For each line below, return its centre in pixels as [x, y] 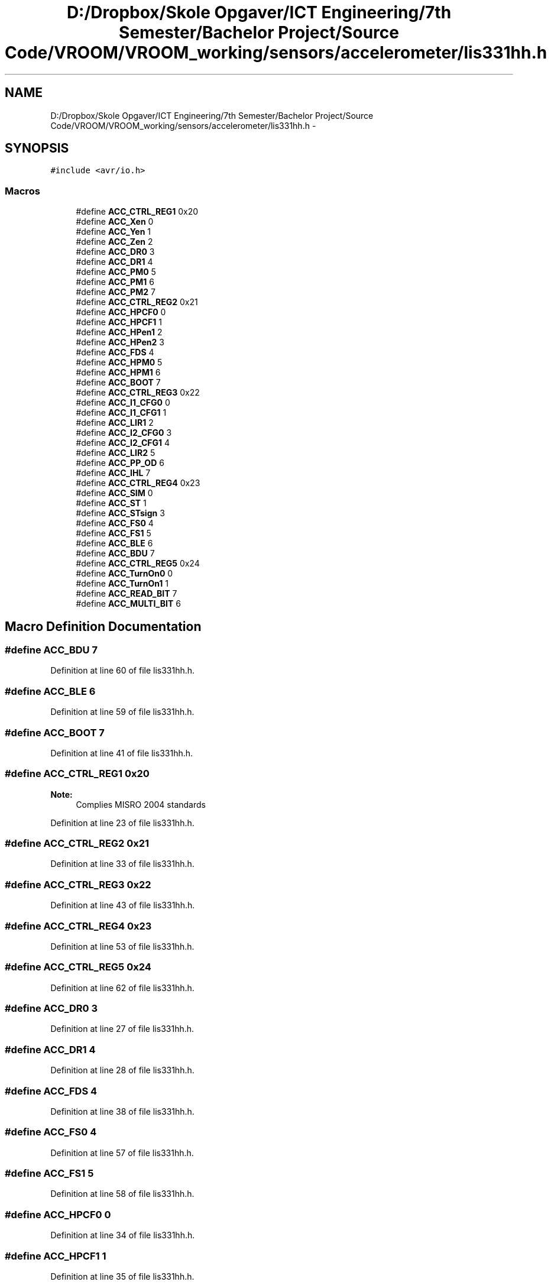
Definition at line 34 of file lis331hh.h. [123, 1235]
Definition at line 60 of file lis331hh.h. [123, 671]
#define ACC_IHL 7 [113, 473]
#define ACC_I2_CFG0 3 [124, 433]
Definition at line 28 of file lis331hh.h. [122, 1070]
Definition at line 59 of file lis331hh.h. [122, 712]
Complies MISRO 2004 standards [141, 804]
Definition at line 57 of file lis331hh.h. [122, 1153]
